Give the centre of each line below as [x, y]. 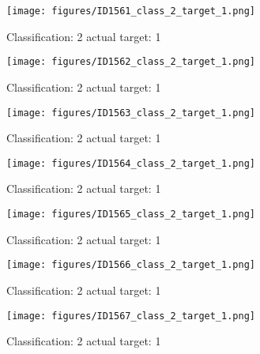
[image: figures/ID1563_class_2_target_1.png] [131, 113]
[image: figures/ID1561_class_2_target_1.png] [131, 11]
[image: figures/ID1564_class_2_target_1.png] [131, 163]
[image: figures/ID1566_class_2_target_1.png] [131, 265]
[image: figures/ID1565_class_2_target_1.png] [131, 214]
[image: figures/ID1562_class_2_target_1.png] [131, 62]
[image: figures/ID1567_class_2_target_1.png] [131, 316]
